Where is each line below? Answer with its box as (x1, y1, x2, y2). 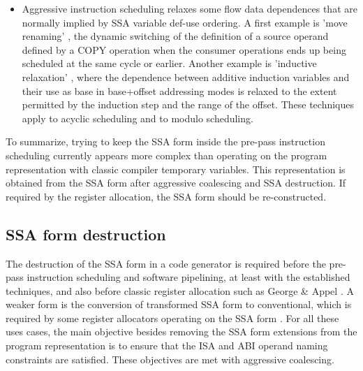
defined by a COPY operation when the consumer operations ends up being (22, 42, 346, 57)
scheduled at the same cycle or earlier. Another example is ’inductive (22, 56, 317, 71)
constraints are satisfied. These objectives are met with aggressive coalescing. (6, 351, 334, 366)
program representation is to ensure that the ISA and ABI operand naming (6, 338, 328, 353)
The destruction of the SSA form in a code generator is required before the (6, 256, 326, 270)
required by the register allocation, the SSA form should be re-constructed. (6, 189, 327, 203)
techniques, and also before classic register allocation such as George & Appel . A (6, 283, 354, 298)
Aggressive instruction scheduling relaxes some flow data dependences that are (22, 1, 357, 15)
